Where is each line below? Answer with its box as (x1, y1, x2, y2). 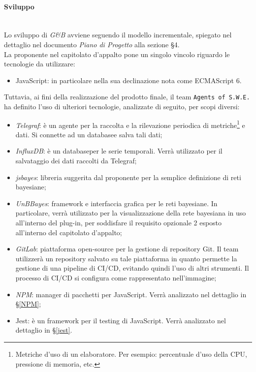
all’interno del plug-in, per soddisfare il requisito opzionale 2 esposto (15, 217, 222, 228)
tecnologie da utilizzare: (4, 59, 75, 69)
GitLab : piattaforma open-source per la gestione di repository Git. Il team (15, 244, 239, 254)
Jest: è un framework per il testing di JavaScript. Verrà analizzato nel (15, 315, 226, 325)
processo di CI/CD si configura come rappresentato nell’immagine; (15, 272, 217, 282)
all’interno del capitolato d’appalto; (15, 227, 122, 237)
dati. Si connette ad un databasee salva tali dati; (15, 129, 162, 139)
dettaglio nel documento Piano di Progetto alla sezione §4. (4, 39, 180, 49)
